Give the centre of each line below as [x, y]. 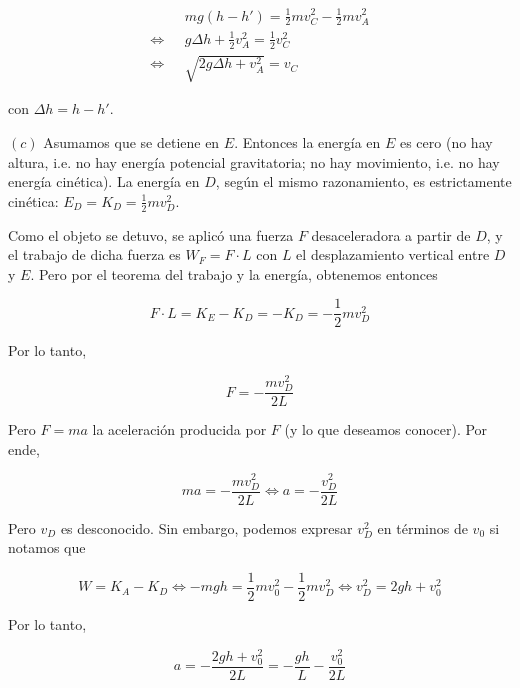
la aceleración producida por [179, 429]
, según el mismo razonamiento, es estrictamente [363, 181]
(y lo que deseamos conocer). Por [386, 429]
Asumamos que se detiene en [131, 141]
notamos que [47, 547]
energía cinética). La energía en [104, 181]
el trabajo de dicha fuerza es [94, 254]
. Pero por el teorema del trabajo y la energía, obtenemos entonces [234, 273]
